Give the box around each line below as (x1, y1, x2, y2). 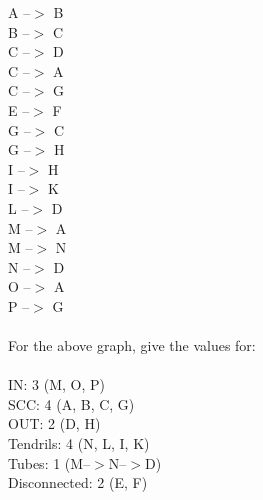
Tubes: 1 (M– (8, 452, 91, 473)
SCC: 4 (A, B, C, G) (8, 393, 135, 414)
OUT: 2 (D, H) (8, 413, 101, 434)
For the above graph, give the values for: (8, 335, 256, 356)
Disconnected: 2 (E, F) (8, 472, 148, 493)
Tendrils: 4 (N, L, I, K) (8, 433, 150, 454)
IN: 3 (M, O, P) (8, 374, 106, 395)
